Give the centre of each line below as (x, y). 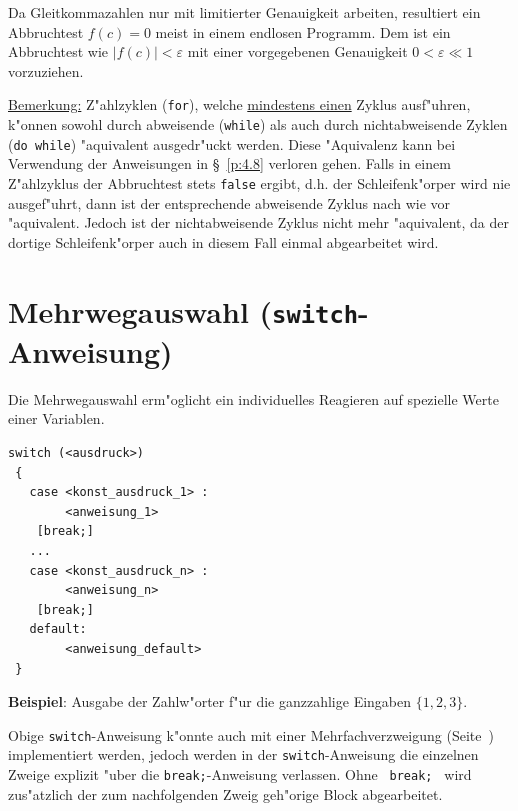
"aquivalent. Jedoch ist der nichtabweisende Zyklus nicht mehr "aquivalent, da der (259, 222)
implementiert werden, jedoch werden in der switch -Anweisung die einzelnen (243, 754)
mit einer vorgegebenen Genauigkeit (297, 51)
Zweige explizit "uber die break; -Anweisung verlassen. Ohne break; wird (240, 774)
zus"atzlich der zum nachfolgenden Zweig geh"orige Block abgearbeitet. (225, 793)
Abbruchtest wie (58, 51)
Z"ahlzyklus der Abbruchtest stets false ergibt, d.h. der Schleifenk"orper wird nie (259, 182)
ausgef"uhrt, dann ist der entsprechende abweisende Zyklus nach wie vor (229, 202)
